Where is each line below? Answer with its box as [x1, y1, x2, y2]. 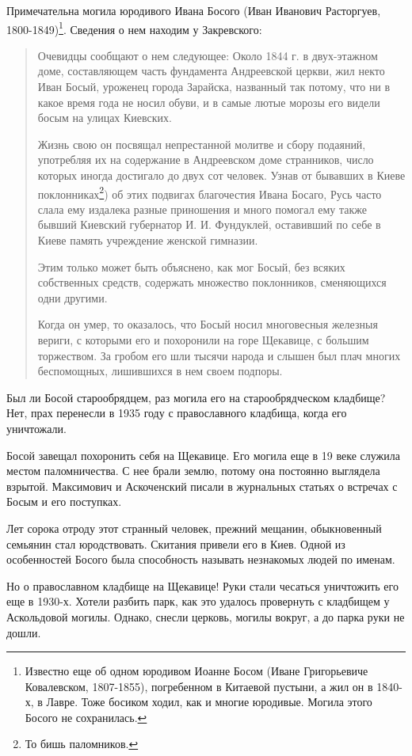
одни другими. [37, 289, 108, 306]
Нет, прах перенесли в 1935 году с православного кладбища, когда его [6, 405, 347, 421]
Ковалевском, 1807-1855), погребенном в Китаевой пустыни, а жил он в [25, 678, 373, 694]
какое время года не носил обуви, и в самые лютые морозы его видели [37, 93, 380, 110]
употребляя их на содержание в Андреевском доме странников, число [37, 151, 374, 168]
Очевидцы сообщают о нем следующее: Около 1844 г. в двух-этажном [37, 47, 378, 63]
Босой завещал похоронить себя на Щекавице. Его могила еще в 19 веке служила [6, 446, 400, 463]
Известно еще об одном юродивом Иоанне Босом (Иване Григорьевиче [25, 663, 368, 679]
